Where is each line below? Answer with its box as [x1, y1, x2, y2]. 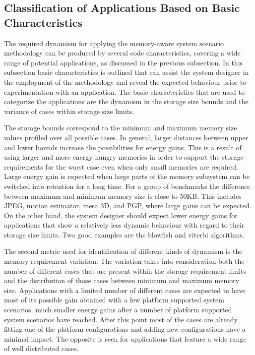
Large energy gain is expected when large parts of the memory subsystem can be [4, 171, 250, 181]
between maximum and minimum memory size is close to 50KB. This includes [4, 190, 242, 201]
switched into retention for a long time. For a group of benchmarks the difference [4, 180, 251, 191]
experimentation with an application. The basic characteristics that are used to [4, 86, 245, 97]
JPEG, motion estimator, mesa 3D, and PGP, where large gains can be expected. [4, 200, 252, 211]
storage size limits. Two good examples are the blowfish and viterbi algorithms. [4, 229, 245, 239]
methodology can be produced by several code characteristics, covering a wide [4, 48, 241, 58]
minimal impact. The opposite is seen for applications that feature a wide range [4, 333, 247, 344]
